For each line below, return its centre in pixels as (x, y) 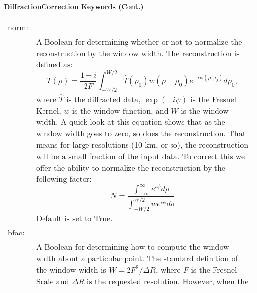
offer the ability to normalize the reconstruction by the (130, 167)
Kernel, (48, 110)
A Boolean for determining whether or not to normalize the (139, 41)
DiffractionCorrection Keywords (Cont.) (74, 6)
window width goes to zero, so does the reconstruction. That (141, 133)
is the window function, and (120, 110)
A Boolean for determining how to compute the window (132, 246)
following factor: (64, 178)
